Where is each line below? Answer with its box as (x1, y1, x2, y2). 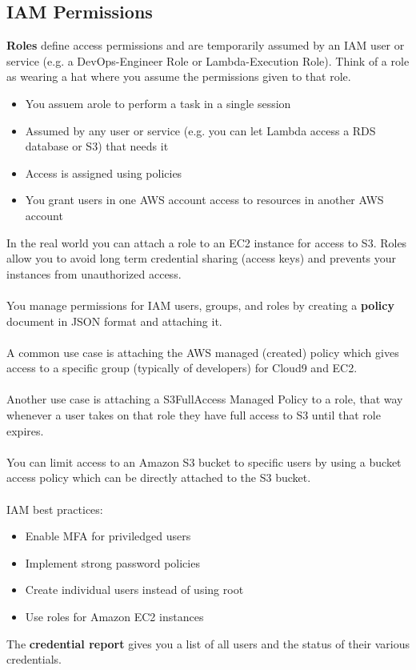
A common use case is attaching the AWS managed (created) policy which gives (6, 343, 399, 360)
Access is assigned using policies (25, 164, 182, 181)
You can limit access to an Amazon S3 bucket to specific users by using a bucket (6, 453, 402, 470)
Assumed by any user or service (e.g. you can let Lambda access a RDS (25, 122, 376, 138)
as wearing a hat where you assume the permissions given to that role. (6, 68, 351, 85)
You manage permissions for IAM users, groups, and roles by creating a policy (6, 296, 394, 313)
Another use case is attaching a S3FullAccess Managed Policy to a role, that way (6, 391, 403, 407)
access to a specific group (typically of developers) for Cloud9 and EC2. (6, 359, 358, 376)
